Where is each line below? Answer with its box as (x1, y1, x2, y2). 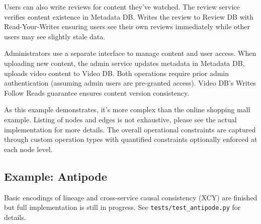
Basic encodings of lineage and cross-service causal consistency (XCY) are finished (4, 192, 257, 202)
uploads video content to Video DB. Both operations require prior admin (4, 67, 229, 78)
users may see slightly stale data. (4, 31, 106, 41)
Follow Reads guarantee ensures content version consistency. (4, 87, 190, 98)
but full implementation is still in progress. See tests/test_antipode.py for (4, 202, 241, 212)
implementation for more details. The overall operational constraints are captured (4, 124, 256, 134)
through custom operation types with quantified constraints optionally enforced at (4, 134, 257, 144)
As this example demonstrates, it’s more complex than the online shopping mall (4, 104, 250, 115)
